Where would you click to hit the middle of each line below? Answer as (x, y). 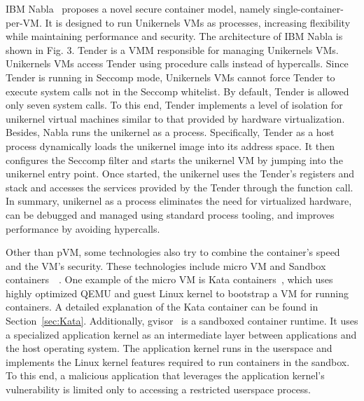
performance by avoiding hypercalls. (83, 228)
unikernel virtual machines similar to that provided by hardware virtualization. (175, 118)
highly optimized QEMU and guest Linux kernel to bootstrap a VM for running (177, 293)
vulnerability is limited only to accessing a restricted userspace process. (158, 389)
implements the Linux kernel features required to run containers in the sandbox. (178, 361)
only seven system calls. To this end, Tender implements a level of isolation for (174, 105)
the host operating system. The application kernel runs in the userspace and (169, 348)
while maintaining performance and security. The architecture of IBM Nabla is (174, 36)
